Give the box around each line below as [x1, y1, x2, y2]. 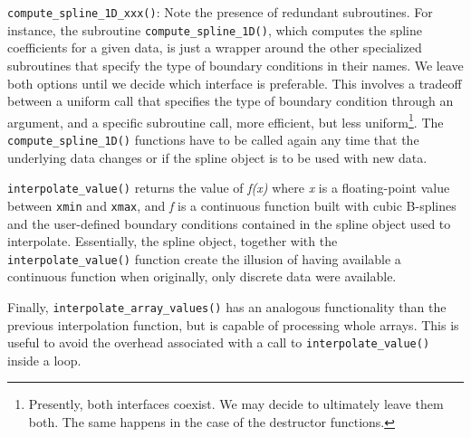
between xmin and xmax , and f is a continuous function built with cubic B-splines [7, 195, 457, 214]
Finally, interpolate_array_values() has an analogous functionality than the [7, 297, 447, 316]
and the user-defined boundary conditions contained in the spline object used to [7, 214, 451, 233]
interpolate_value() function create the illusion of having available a [7, 249, 401, 268]
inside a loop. [7, 350, 82, 369]
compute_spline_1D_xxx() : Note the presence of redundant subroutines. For [7, 3, 433, 21]
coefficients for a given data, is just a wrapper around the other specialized [7, 38, 422, 57]
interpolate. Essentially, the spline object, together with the [7, 232, 338, 251]
